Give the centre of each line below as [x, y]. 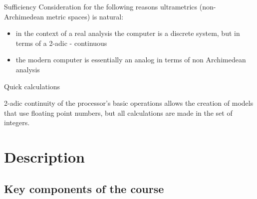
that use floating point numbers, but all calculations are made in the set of [118, 112]
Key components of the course [84, 188]
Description [45, 157]
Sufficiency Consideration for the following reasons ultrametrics [101, 6]
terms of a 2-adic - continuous [61, 43]
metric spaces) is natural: [85, 16]
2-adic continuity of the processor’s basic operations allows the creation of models [129, 103]
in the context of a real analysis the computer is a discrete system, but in [128, 33]
